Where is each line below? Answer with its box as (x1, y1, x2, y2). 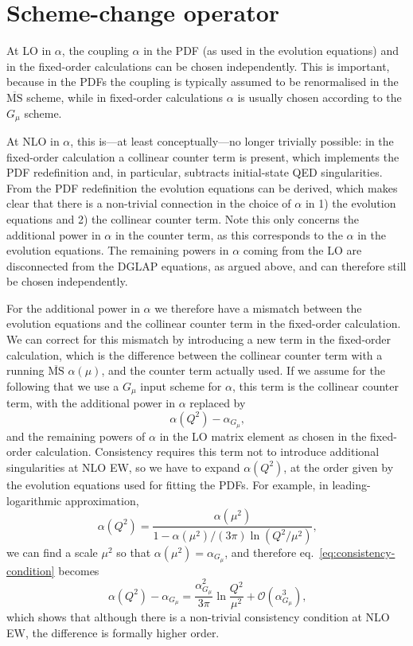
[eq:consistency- (319, 544, 395, 561)
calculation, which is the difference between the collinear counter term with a (6, 346, 383, 363)
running (6, 362, 45, 379)
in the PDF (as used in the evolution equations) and (143, 42, 399, 59)
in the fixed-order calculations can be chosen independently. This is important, (6, 57, 390, 74)
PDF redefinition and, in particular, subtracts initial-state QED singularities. (6, 164, 383, 181)
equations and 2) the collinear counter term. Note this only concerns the (6, 210, 359, 227)
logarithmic (6, 492, 62, 508)
